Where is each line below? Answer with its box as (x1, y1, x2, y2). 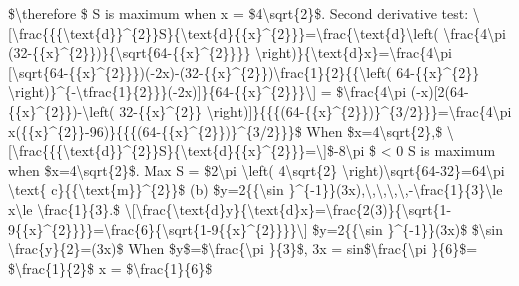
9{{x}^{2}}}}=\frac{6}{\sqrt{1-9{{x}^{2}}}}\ (8, 218, 304, 239)
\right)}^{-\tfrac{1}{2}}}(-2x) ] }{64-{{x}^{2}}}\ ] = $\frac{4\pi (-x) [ (8, 81, 438, 102)
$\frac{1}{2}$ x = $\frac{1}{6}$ (8, 257, 213, 278)
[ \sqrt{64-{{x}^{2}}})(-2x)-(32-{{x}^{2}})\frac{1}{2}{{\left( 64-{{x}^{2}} (8, 61, 480, 82)
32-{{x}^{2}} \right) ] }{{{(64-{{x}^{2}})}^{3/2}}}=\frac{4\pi (119, 100, 512, 121)
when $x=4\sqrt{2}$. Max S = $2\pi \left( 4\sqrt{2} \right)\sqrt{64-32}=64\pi (8, 159, 505, 180)
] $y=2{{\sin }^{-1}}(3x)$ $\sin (303, 218, 504, 239)
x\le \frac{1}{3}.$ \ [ (8, 198, 136, 219)
